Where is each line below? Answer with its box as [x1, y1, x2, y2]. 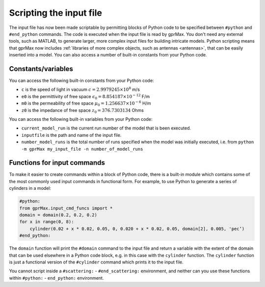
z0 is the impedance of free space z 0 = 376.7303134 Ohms [21, 107, 144, 114]
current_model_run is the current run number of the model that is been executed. [21, 125, 191, 131]
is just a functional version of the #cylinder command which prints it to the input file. [9, 259, 184, 265]
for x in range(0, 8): [19, 219, 74, 225]
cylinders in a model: [9, 185, 52, 191]
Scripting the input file [9, 7, 103, 18]
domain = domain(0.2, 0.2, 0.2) [19, 212, 98, 218]
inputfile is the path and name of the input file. [21, 132, 122, 138]
